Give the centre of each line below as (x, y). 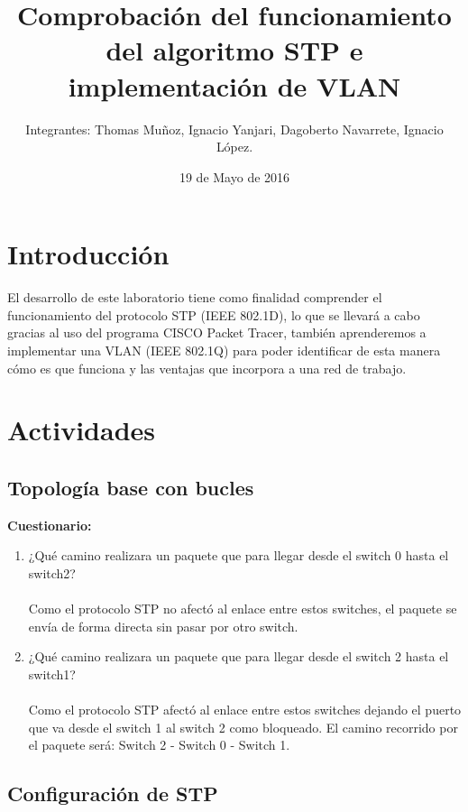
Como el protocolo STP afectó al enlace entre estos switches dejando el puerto (245, 710)
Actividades (82, 430)
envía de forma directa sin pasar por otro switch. (163, 626)
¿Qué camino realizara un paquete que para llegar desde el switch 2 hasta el (239, 656)
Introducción (88, 254)
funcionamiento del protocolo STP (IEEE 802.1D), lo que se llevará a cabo (214, 314)
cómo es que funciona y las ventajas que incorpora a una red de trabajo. (207, 368)
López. (234, 147)
